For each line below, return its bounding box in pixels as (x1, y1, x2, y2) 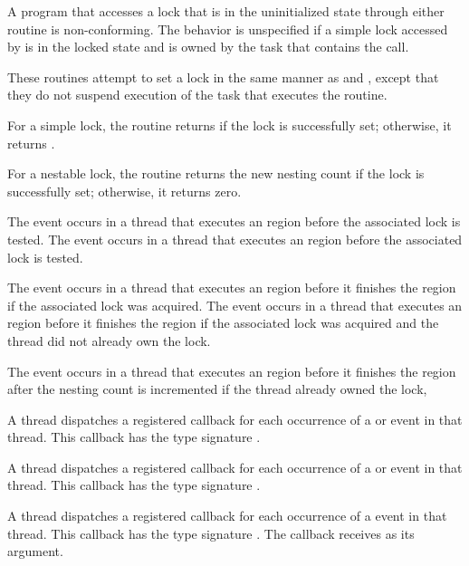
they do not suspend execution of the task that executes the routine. (7, 85, 388, 104)
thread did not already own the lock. (7, 331, 211, 350)
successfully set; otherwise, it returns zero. (7, 181, 242, 200)
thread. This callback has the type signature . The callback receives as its (7, 523, 415, 542)
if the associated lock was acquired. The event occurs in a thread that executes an (7, 295, 463, 314)
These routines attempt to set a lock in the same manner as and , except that (7, 67, 439, 86)
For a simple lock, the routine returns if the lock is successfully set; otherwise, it (7, 115, 452, 134)
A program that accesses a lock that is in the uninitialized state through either (7, 2, 445, 20)
